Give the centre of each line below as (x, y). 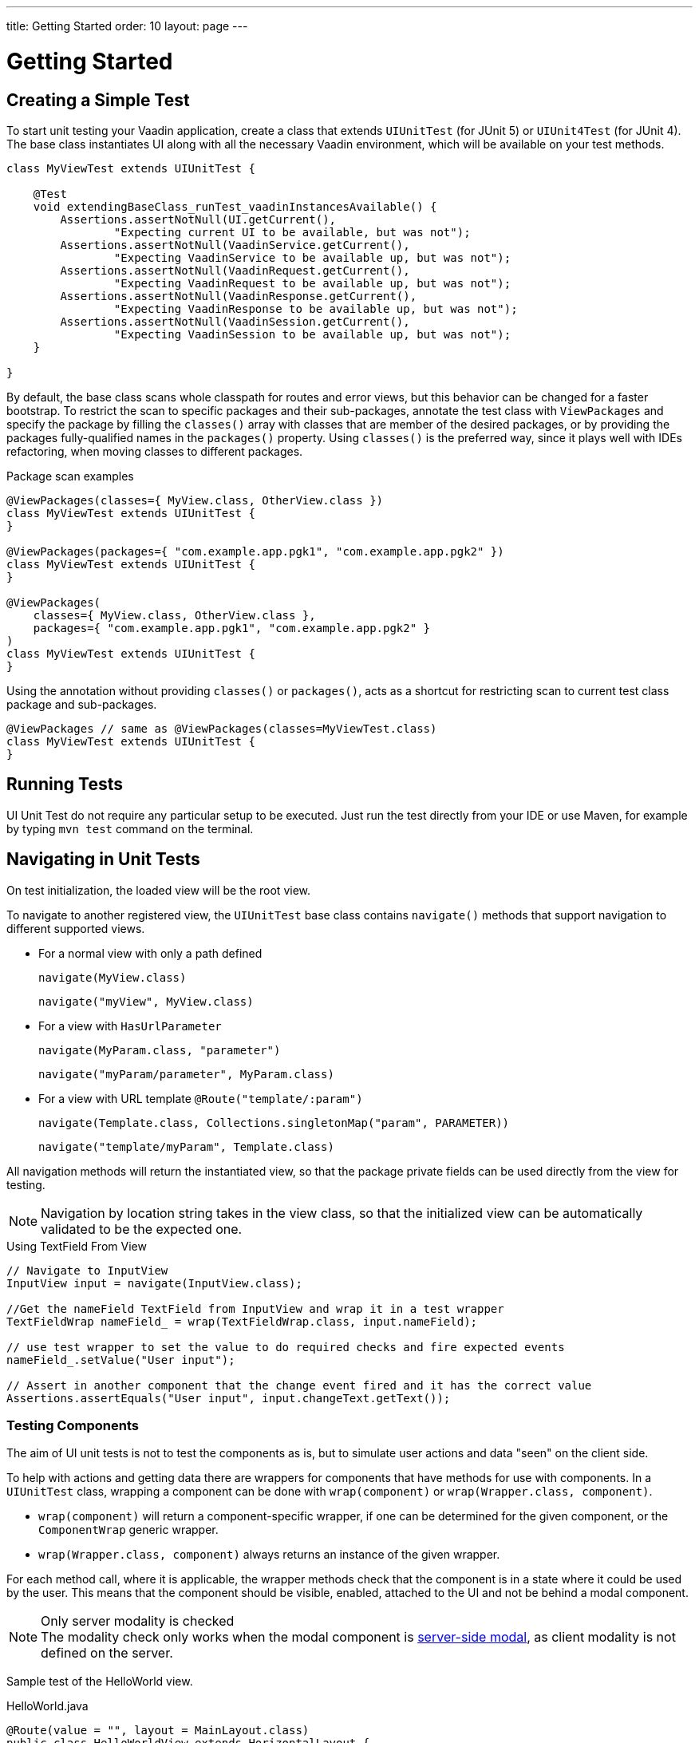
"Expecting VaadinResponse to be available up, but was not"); (316, 308)
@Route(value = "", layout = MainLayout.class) (158, 1731)
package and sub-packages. (82, 704)
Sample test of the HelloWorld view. (100, 1682)
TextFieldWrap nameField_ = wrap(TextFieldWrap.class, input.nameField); (242, 1321)
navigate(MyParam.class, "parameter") (160, 1050)
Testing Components (73, 1425)
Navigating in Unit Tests (103, 860)
